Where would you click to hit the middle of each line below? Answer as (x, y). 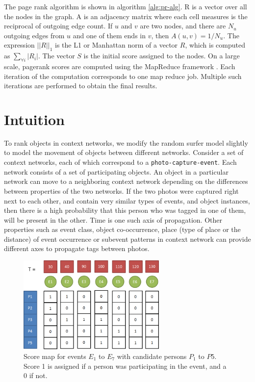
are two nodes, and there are (183, 26)
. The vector (56, 56)
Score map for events (55, 356)
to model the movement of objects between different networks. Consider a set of (124, 152)
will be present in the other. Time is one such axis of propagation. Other (113, 219)
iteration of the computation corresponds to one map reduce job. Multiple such (123, 76)
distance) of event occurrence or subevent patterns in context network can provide (127, 239)
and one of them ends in (109, 35)
